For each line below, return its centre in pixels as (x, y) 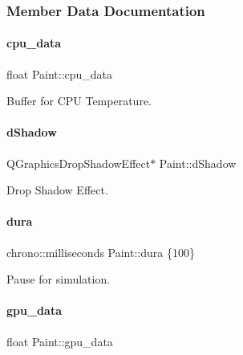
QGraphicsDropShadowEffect (79, 163)
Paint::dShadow (198, 163)
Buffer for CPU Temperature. (79, 101)
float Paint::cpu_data (60, 73)
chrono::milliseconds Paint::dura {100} (101, 252)
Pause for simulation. (59, 279)
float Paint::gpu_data (60, 341)
